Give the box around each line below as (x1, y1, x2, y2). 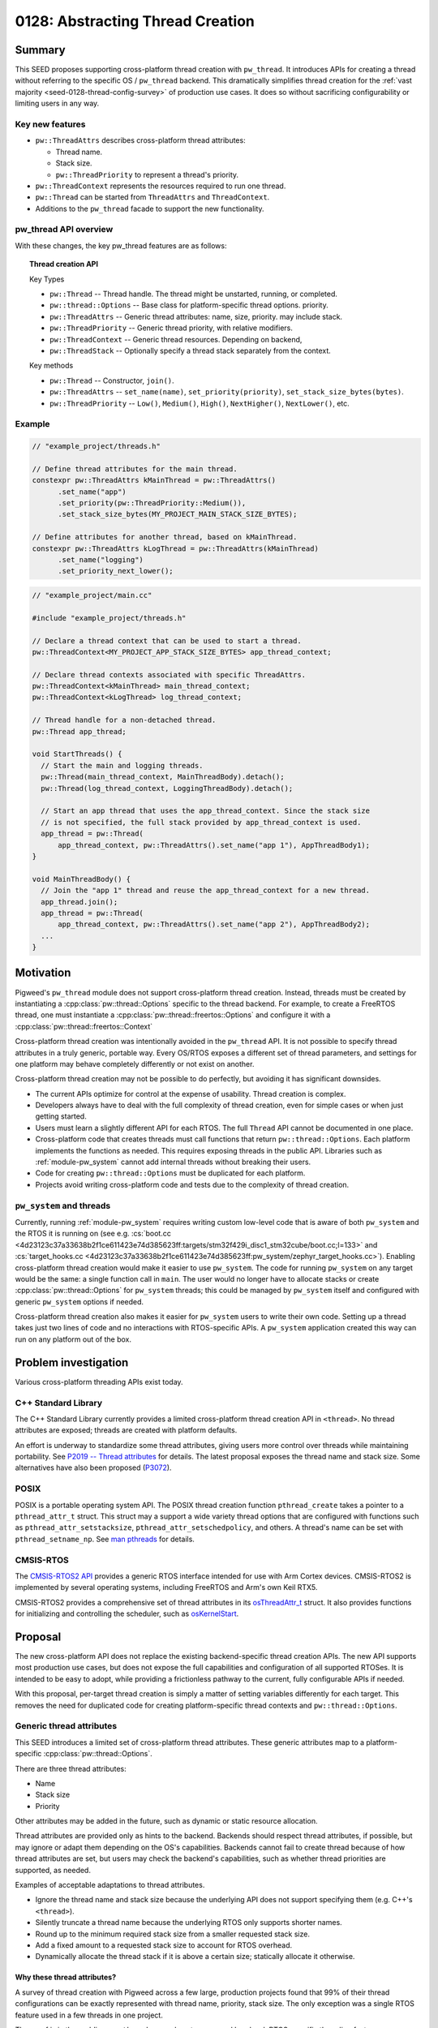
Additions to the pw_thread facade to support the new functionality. (35, 204, 264, 213)
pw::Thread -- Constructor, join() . (49, 376, 174, 385)
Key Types (29, 274, 65, 284)
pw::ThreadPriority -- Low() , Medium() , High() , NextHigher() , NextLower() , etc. (49, 398, 350, 408)
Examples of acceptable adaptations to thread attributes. (15, 1880, 205, 1890)
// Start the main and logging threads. (41, 761, 204, 770)
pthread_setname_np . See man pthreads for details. (15, 1534, 195, 1544)
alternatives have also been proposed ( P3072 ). (15, 1463, 172, 1472)
